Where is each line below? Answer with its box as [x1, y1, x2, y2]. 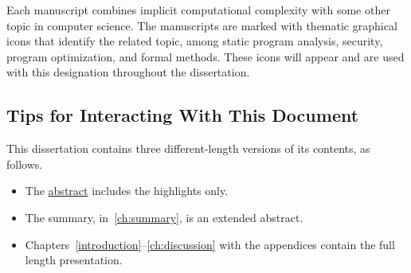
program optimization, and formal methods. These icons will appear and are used [6, 48, 405, 64]
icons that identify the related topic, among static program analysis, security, [6, 33, 383, 49]
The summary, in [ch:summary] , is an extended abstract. [25, 209, 303, 225]
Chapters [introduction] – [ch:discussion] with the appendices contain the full [25, 236, 395, 252]
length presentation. [25, 252, 123, 268]
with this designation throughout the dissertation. [6, 64, 250, 80]
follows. [6, 155, 43, 172]
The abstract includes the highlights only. [25, 182, 229, 199]
